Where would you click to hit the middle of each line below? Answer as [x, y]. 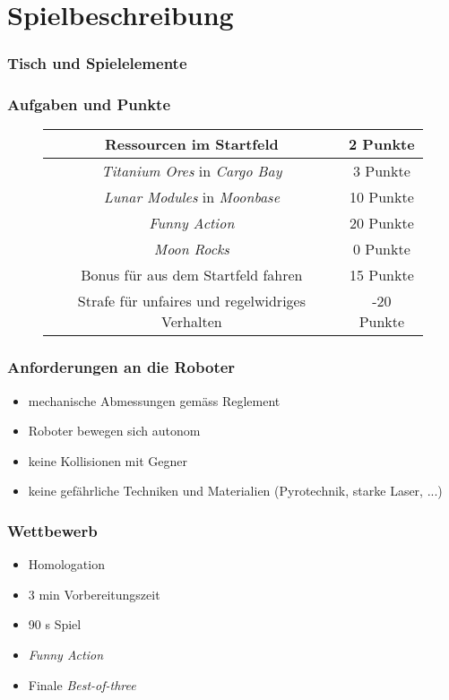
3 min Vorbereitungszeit [94, 594]
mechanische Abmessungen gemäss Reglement [154, 400]
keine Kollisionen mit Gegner [108, 460]
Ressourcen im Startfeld [192, 144]
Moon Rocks [191, 249]
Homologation [66, 564]
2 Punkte [382, 144]
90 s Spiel [55, 624]
